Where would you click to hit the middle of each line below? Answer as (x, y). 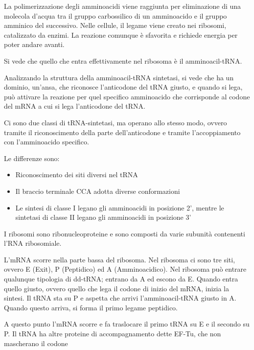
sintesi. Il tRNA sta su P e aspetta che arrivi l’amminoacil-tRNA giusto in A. (120, 298)
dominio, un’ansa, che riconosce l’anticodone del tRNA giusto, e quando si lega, (123, 87)
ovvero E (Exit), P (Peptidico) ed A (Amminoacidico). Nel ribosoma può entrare (125, 269)
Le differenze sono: (32, 158)
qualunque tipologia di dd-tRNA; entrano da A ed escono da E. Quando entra (121, 279)
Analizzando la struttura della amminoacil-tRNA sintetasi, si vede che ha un (119, 77)
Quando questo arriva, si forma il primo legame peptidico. (91, 307)
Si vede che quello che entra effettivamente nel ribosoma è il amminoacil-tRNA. (123, 60)
